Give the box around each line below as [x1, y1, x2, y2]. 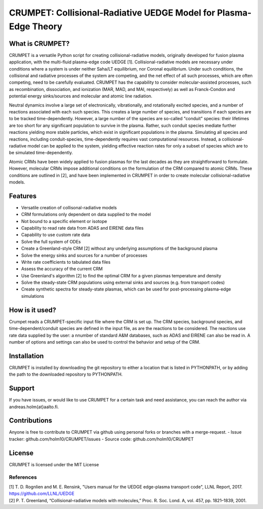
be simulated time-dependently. [9, 150, 73, 156]
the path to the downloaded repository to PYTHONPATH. [9, 371, 123, 377]
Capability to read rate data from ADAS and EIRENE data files [21, 225, 144, 231]
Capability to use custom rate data [21, 232, 90, 238]
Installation [9, 352, 44, 360]
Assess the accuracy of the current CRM [21, 266, 103, 272]
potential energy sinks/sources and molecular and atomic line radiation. [9, 93, 153, 99]
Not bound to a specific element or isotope [21, 218, 107, 224]
